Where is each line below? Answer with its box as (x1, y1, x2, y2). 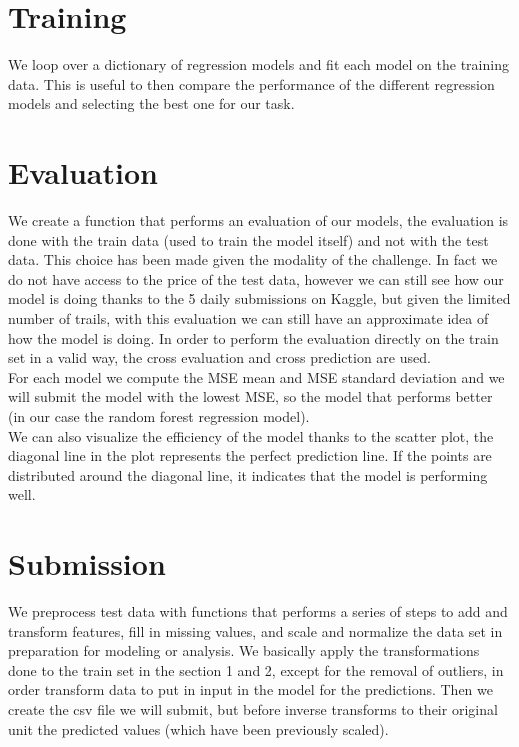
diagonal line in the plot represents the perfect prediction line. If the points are (8, 445, 492, 466)
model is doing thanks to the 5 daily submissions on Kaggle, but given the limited (8, 288, 511, 309)
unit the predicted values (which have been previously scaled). (8, 718, 389, 739)
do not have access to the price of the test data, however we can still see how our (8, 268, 504, 289)
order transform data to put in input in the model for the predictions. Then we (8, 679, 493, 700)
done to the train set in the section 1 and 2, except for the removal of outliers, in (8, 659, 504, 680)
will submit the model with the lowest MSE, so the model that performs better (8, 386, 493, 407)
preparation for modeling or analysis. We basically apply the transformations (8, 640, 480, 661)
